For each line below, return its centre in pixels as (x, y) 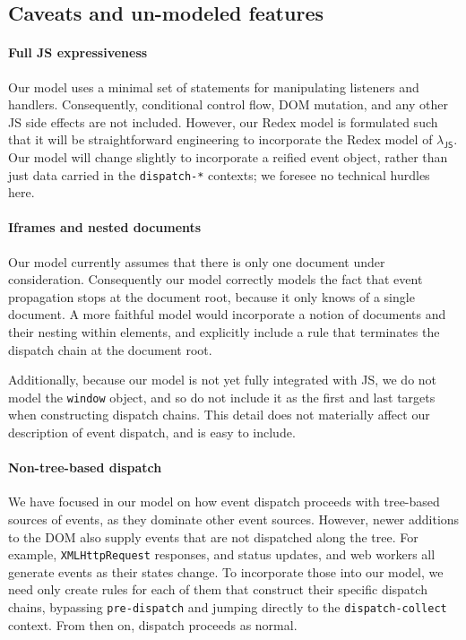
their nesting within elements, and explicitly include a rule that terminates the (224, 331)
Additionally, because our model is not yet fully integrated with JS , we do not (223, 380)
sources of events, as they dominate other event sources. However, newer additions (234, 519)
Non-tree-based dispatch (85, 467)
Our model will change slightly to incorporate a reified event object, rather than (228, 156)
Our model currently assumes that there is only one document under (197, 261)
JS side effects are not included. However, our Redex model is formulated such (223, 121)
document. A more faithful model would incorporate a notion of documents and (227, 314)
